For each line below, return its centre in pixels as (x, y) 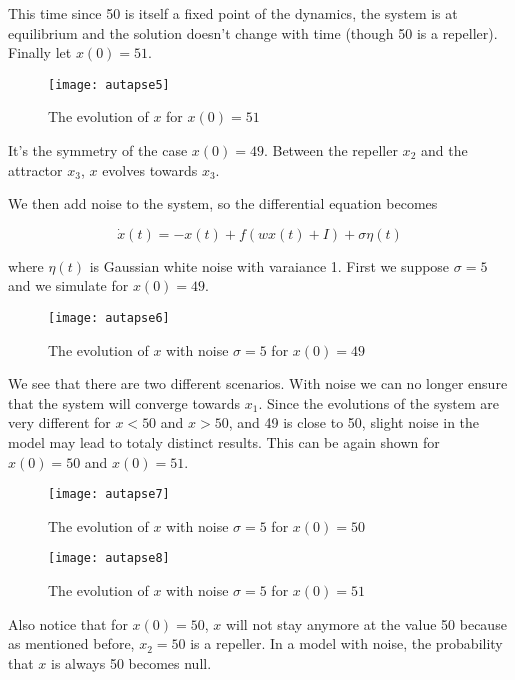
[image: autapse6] (109, 318)
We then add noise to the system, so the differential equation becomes (223, 203)
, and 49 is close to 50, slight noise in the (354, 422)
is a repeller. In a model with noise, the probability (346, 643)
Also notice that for (68, 623)
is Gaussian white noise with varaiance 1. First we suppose (269, 265)
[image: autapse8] (109, 558)
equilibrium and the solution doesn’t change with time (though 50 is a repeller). (253, 32)
